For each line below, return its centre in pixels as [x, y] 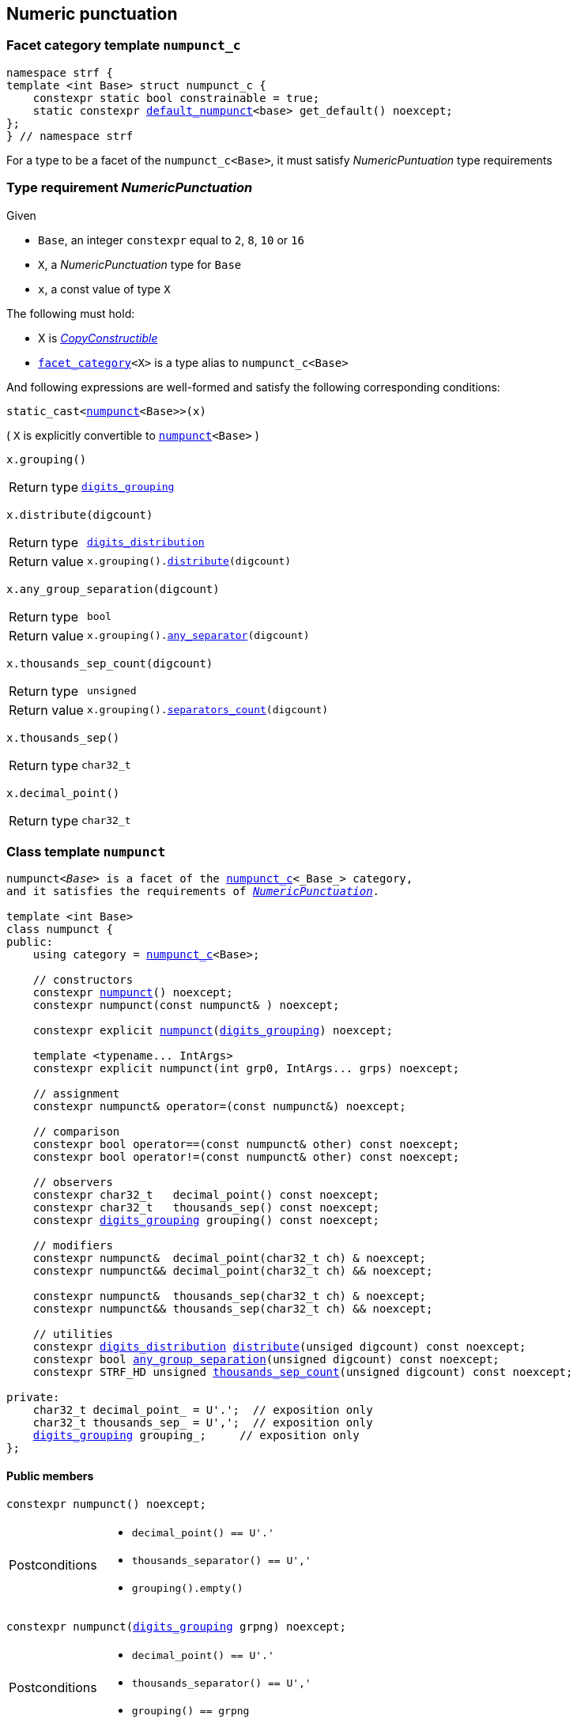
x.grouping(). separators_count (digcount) [207, 710]
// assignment [76, 1094]
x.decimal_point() [63, 793]
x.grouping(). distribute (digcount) [189, 561]
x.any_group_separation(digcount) [113, 589]
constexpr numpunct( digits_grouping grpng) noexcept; [176, 1626]
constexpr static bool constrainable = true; [176, 98]
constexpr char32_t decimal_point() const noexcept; [206, 1195]
